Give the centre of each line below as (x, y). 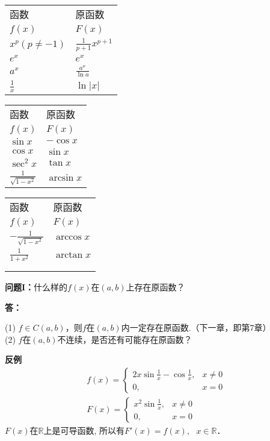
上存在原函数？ (155, 286)
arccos (69, 237)
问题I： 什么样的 (36, 286)
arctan (69, 255)
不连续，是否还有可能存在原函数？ (125, 339)
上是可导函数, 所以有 (84, 430)
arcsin (61, 178)
